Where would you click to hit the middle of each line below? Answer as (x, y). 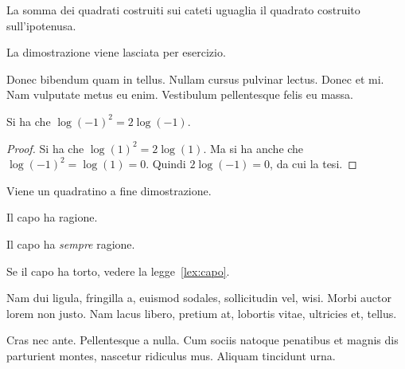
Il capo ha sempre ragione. (71, 243)
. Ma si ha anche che (253, 148)
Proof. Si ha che (45, 148)
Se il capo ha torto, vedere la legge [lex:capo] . (118, 271)
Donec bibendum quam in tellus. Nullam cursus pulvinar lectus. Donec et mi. (195, 79)
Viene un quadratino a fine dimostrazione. (109, 190)
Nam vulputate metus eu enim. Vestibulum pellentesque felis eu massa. (180, 94)
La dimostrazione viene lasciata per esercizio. (116, 52)
